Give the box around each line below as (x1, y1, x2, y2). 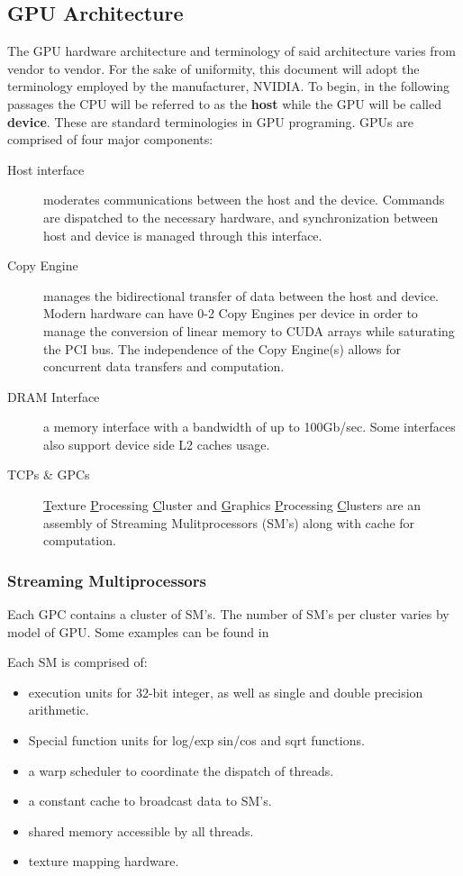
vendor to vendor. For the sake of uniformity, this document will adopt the (7, 59, 420, 78)
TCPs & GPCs (7, 465, 90, 484)
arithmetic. (28, 700, 89, 719)
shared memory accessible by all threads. (28, 821, 254, 840)
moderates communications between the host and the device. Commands (43, 190, 445, 209)
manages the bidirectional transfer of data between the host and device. (43, 286, 440, 305)
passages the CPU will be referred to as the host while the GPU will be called (7, 94, 441, 113)
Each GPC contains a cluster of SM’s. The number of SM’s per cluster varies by (7, 605, 449, 624)
